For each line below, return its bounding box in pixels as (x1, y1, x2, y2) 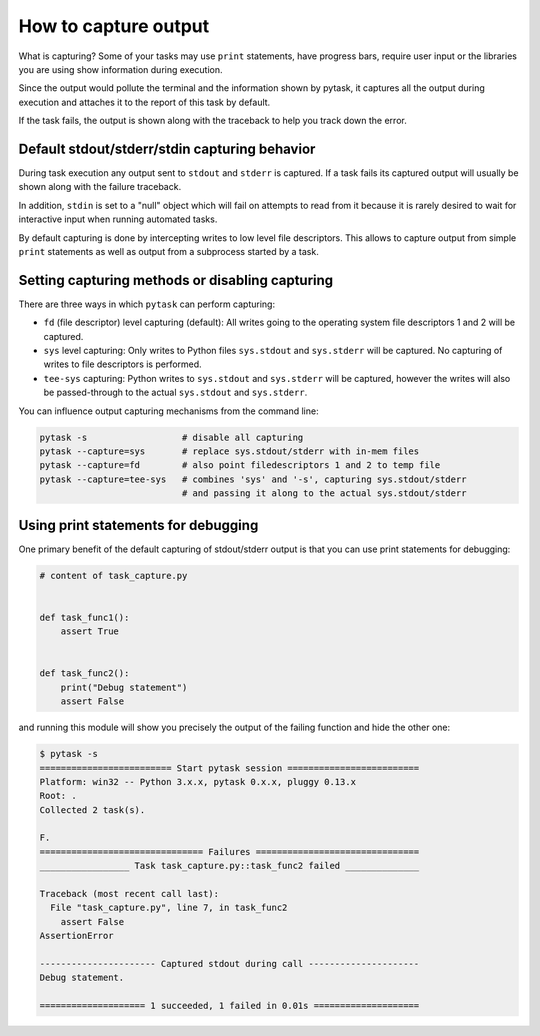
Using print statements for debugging (18, 516, 259, 534)
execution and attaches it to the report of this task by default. (18, 96, 271, 108)
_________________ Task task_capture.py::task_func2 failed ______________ (39, 860, 420, 872)
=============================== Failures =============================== (39, 846, 420, 857)
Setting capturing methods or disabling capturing (18, 271, 334, 289)
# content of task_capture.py (39, 570, 188, 581)
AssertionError (39, 930, 114, 942)
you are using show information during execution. (18, 63, 224, 75)
